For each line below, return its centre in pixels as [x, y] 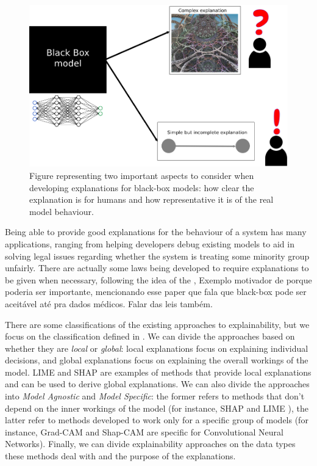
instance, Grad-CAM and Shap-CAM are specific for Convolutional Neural [144, 431]
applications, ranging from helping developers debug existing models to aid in [150, 243]
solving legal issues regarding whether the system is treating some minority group [157, 256]
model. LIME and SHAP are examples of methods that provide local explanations [158, 372]
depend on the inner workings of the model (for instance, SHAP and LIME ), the [157, 408]
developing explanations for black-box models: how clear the [142, 187]
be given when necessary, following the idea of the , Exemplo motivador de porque [158, 279]
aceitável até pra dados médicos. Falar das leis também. [109, 303]
